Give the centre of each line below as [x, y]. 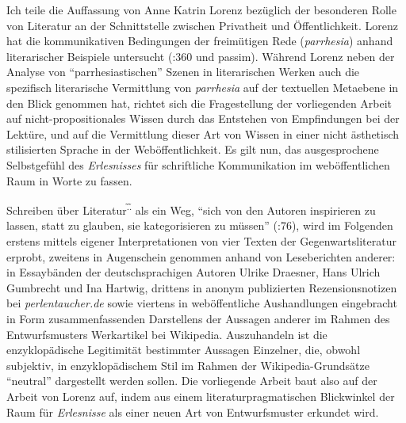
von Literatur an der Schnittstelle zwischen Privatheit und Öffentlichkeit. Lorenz [203, 25]
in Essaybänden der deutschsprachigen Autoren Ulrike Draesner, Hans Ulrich [193, 272]
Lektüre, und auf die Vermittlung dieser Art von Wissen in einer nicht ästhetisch [203, 133]
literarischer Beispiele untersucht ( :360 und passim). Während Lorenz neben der [201, 56]
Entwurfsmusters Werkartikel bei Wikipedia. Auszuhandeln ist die [167, 334]
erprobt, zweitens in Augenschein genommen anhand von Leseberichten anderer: [201, 256]
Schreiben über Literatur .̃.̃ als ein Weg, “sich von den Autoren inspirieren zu [191, 209]
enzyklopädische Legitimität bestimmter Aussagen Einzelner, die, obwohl [184, 350]
